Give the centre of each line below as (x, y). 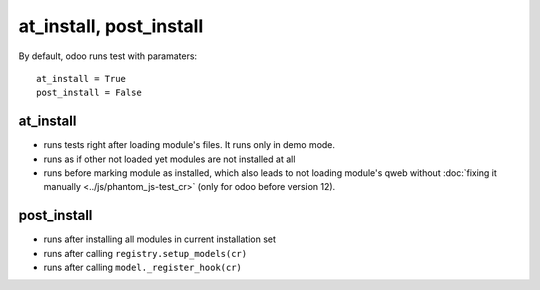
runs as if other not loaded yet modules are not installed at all (169, 159)
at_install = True (81, 78)
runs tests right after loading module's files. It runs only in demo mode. (189, 145)
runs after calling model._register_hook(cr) (142, 267)
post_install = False (89, 93)
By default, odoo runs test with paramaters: (108, 56)
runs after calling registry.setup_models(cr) (145, 253)
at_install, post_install (111, 26)
